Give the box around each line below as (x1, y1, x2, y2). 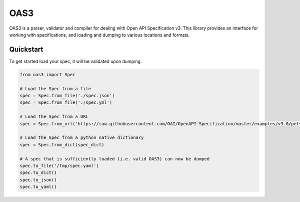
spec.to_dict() (19, 170, 57, 175)
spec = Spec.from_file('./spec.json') (19, 93, 115, 98)
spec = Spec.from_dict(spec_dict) (19, 142, 104, 147)
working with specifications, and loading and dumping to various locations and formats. (9, 32, 190, 38)
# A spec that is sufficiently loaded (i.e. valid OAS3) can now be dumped (19, 156, 210, 161)
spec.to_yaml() (19, 184, 57, 190)
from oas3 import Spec (19, 72, 75, 77)
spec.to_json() (19, 177, 57, 182)
